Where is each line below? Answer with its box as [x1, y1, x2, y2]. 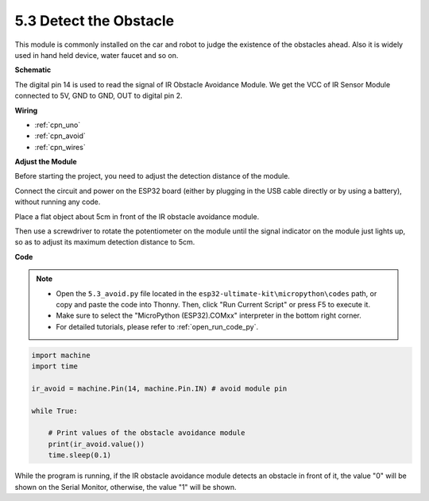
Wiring [14, 106, 38, 115]
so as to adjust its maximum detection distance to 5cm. [14, 237, 195, 247]
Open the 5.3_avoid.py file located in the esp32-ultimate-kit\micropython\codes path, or [56, 288, 377, 298]
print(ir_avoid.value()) [48, 439, 145, 449]
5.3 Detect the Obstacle [14, 12, 175, 29]
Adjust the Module [14, 157, 77, 167]
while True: [31, 406, 79, 415]
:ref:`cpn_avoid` [34, 131, 87, 141]
